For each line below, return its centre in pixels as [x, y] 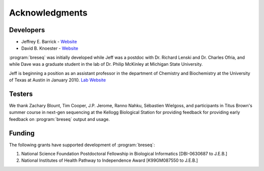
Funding [22, 133]
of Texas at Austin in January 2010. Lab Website [57, 80]
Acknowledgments [48, 13]
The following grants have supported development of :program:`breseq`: [82, 145]
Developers [27, 30]
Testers [21, 94]
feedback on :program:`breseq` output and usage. [59, 119]
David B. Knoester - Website [50, 48]
